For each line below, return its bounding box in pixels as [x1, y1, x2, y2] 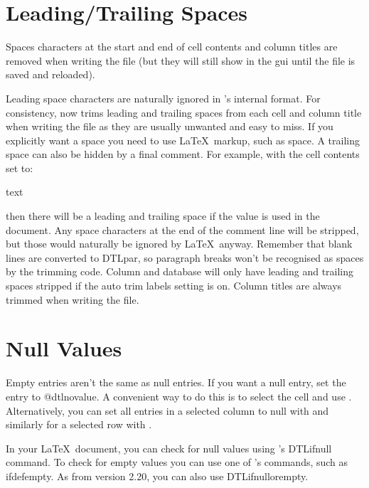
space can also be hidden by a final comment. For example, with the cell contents [6, 147, 360, 161]
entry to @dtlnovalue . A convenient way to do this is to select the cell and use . [6, 388, 352, 403]
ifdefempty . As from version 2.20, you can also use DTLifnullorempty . [6, 468, 309, 483]
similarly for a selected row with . [6, 417, 152, 432]
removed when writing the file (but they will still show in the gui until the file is [6, 53, 355, 68]
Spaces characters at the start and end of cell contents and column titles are [6, 39, 338, 54]
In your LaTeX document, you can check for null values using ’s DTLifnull [6, 440, 332, 455]
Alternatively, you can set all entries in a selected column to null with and [6, 403, 329, 418]
